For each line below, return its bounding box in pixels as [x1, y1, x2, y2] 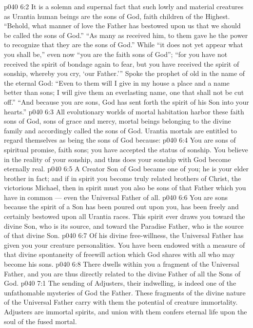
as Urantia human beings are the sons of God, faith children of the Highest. [4, 11, 230, 21]
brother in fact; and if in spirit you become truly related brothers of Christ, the [4, 173, 241, 183]
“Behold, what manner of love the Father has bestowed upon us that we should [4, 20, 241, 31]
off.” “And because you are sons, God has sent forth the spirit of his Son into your [4, 96, 249, 107]
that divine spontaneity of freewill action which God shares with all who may [4, 249, 235, 259]
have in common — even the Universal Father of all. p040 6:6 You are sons [4, 192, 228, 202]
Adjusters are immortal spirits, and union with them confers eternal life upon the [4, 307, 247, 316]
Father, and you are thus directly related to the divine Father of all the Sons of [4, 268, 240, 278]
